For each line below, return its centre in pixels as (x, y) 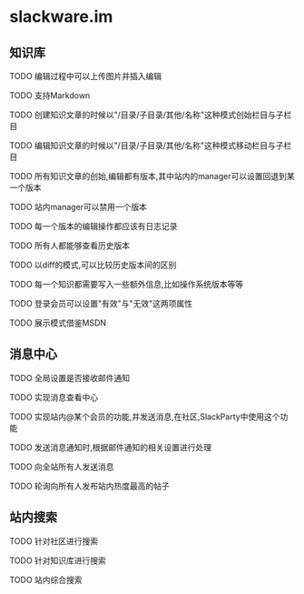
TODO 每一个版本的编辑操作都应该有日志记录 (94, 226)
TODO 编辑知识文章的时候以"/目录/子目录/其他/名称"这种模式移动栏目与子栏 (151, 146)
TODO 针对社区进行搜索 (54, 541)
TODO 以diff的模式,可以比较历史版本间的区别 (93, 265)
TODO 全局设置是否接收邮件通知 (70, 378)
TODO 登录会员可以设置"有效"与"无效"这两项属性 (101, 303)
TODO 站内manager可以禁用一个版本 (78, 207)
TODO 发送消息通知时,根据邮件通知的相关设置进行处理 (111, 447)
